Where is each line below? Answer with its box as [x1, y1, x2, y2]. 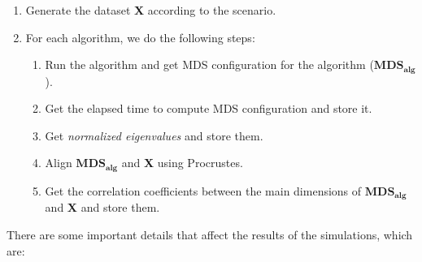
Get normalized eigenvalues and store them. [45, 127, 263, 144]
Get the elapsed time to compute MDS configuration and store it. [45, 100, 372, 117]
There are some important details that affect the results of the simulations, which [7, 225, 413, 243]
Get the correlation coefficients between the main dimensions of [45, 182, 362, 199]
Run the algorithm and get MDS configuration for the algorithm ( [45, 56, 374, 73]
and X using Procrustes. [121, 154, 243, 171]
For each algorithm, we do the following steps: [25, 28, 255, 45]
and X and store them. [45, 199, 160, 216]
